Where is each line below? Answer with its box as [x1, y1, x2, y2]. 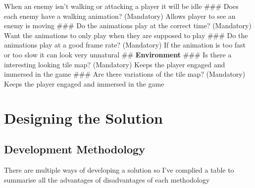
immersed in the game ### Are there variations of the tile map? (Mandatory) [4, 69, 246, 79]
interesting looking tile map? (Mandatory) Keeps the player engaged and [4, 59, 225, 69]
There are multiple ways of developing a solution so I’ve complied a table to [4, 164, 234, 175]
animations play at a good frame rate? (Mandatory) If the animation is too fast [4, 40, 246, 50]
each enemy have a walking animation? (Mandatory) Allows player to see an [4, 10, 236, 21]
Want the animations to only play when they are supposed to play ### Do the [4, 30, 248, 40]
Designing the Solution [4, 107, 163, 128]
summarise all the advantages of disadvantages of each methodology [4, 174, 210, 185]
